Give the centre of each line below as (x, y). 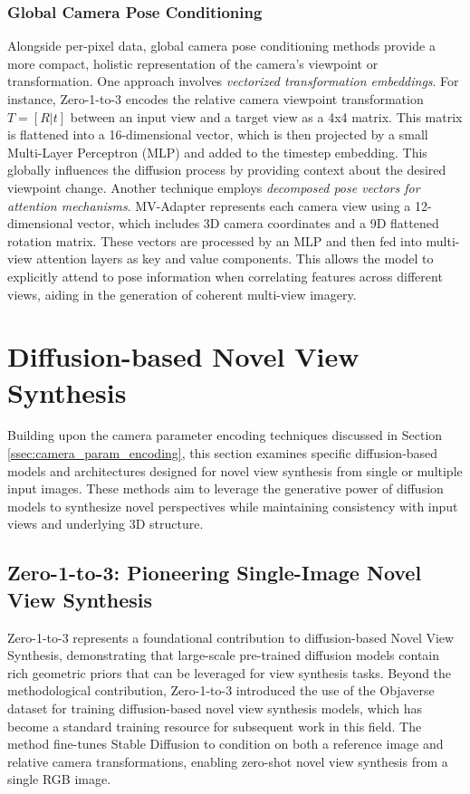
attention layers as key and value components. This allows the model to (235, 258)
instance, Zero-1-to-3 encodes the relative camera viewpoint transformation (216, 99)
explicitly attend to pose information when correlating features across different (225, 276)
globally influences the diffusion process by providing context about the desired (227, 170)
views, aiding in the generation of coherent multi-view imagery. (182, 294)
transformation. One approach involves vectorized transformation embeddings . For (233, 81)
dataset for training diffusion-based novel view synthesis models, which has (215, 708)
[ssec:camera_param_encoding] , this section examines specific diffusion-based (223, 453)
